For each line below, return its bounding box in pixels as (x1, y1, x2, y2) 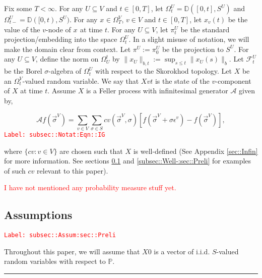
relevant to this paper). (37, 165, 108, 176)
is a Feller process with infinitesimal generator (86, 85, 228, 96)
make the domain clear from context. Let (4, 43, 131, 54)
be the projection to (162, 43, 224, 54)
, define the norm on (35, 53, 99, 64)
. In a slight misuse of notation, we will (128, 34, 249, 44)
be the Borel (4, 66, 42, 76)
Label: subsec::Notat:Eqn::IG (4, 131, 105, 138)
